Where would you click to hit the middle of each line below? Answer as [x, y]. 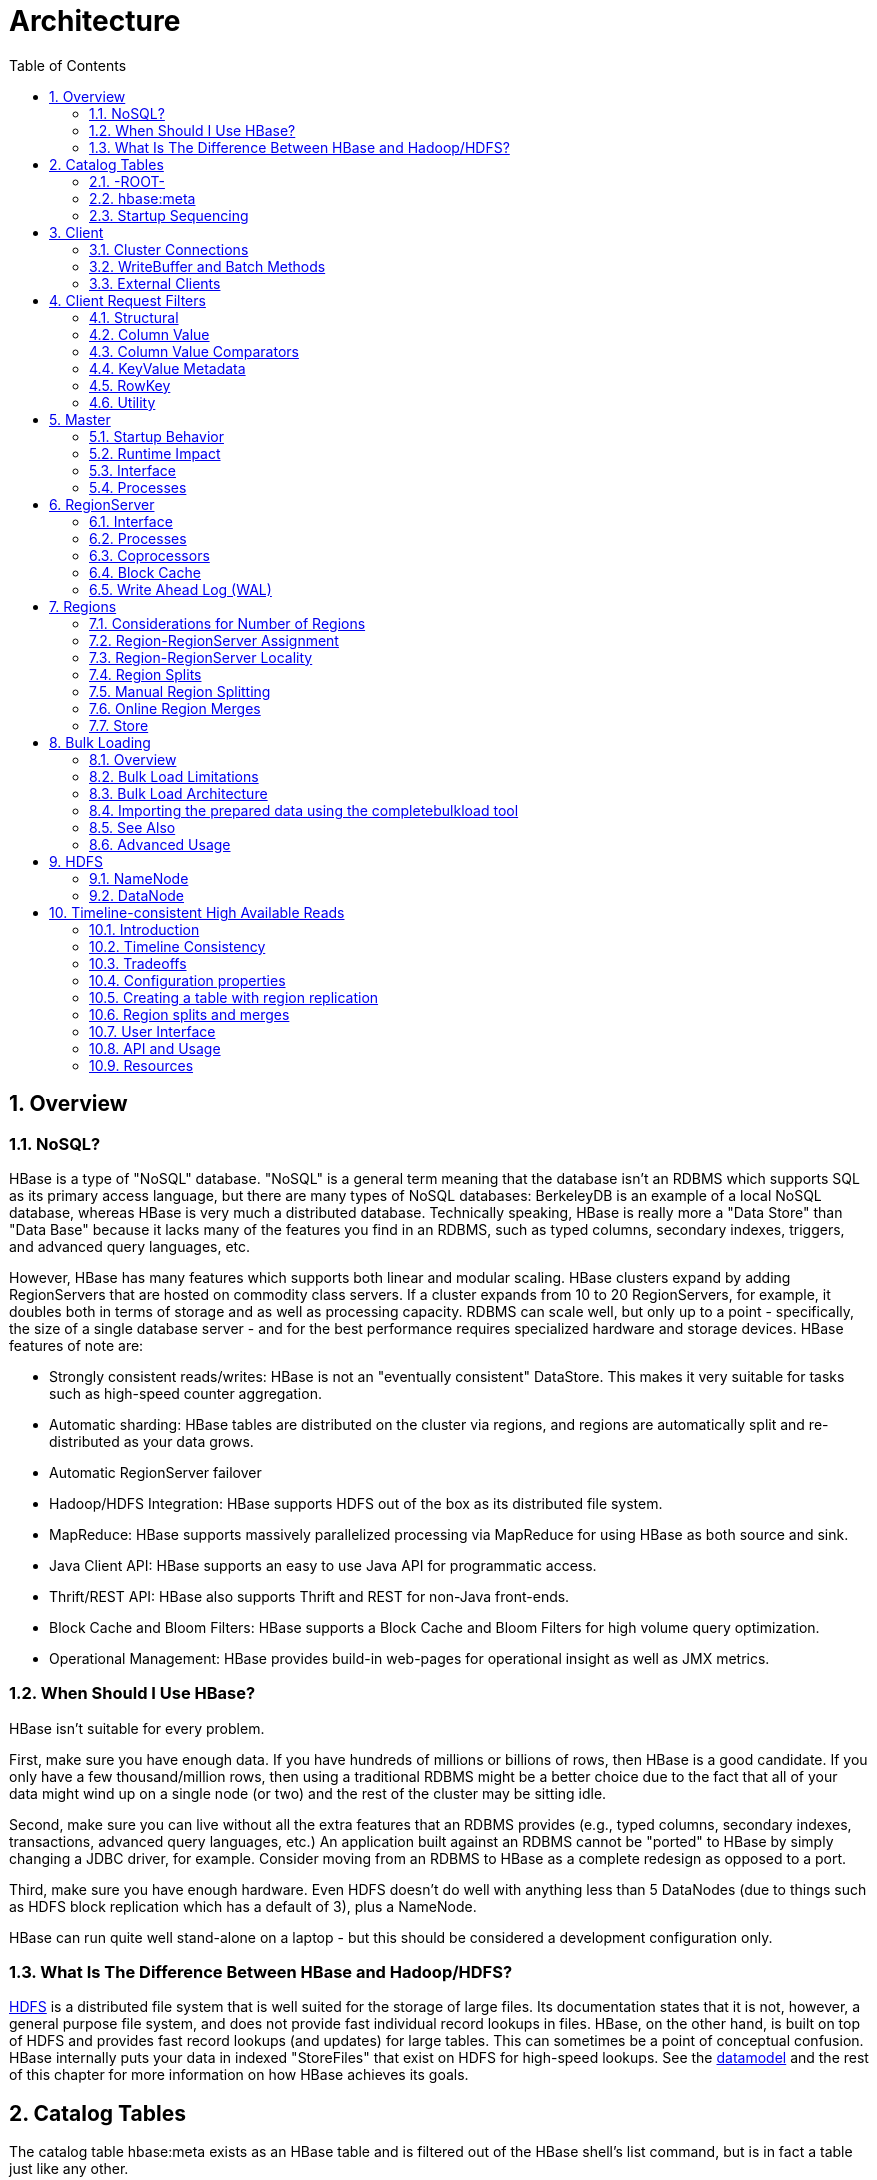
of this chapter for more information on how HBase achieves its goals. [239, 2075]
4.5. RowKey [130, 385]
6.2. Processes [138, 538]
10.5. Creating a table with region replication [234, 997]
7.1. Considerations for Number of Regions [227, 623]
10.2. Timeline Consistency [177, 946]
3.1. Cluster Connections [169, 249]
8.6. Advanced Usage [160, 844]
